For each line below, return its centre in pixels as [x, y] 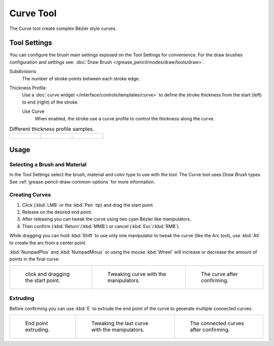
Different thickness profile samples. [52, 129]
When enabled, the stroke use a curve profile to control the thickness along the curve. [125, 118]
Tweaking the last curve [120, 323]
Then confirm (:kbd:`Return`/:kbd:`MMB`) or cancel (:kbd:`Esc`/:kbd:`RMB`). [101, 226]
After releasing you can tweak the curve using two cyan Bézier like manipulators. [107, 219]
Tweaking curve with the [137, 274]
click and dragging [47, 274]
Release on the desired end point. [57, 212]
